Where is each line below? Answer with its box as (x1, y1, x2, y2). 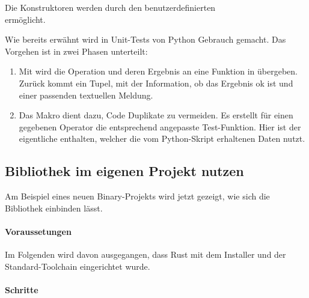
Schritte (5, 283, 38, 296)
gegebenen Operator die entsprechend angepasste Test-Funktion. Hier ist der (19, 120, 301, 133)
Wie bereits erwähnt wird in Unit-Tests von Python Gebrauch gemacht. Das (5, 33, 286, 46)
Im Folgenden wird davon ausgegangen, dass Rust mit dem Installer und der (5, 248, 286, 261)
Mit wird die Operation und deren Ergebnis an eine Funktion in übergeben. (19, 65, 298, 78)
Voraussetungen (5, 225, 72, 237)
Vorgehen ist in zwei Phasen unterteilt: (5, 44, 148, 57)
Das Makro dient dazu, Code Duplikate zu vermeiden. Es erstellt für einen (19, 109, 293, 121)
